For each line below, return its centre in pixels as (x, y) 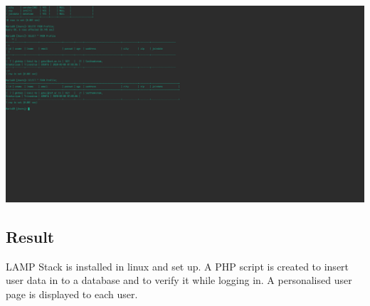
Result (30, 237)
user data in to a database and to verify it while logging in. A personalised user (179, 280)
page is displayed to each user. (72, 294)
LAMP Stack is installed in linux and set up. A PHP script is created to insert (178, 266)
